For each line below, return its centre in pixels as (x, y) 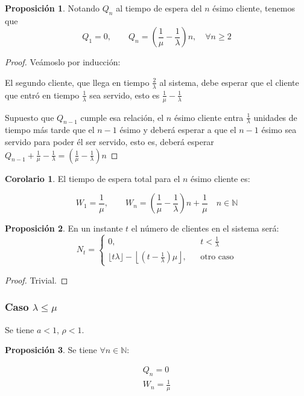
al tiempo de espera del (159, 8)
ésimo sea (279, 130)
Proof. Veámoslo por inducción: (63, 62)
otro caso (217, 257)
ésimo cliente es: (220, 178)
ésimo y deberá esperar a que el (178, 130)
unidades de (275, 117)
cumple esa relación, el (122, 117)
